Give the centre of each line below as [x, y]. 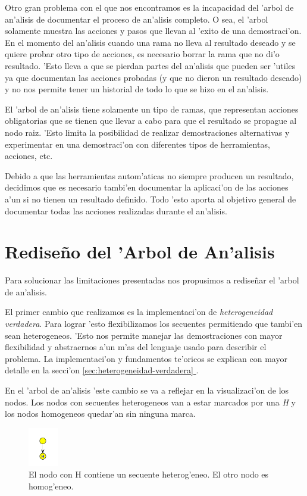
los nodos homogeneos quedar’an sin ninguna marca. [100, 414]
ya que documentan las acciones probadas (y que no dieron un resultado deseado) [153, 77]
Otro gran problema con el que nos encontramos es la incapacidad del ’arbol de [149, 7]
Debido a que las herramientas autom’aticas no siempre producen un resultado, [149, 175]
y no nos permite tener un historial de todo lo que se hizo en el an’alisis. [137, 89]
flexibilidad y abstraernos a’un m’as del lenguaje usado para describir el [136, 347]
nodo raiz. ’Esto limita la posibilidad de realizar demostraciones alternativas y [147, 132]
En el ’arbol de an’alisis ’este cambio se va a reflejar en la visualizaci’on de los [147, 390]
